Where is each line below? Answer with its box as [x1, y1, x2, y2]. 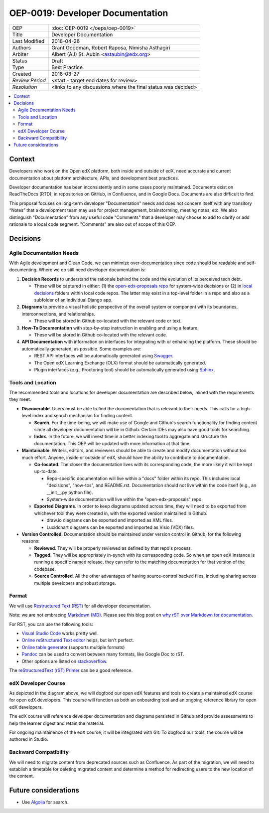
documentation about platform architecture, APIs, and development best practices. [9, 175, 179, 181]
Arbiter [12, 50, 29, 57]
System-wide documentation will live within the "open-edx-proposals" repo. [46, 496, 203, 502]
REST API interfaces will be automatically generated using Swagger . [34, 353, 174, 359]
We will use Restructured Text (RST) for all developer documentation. [9, 603, 151, 609]
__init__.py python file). [46, 489, 93, 495]
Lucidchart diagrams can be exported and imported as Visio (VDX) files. [46, 524, 194, 530]
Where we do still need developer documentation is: [38, 267, 146, 273]
